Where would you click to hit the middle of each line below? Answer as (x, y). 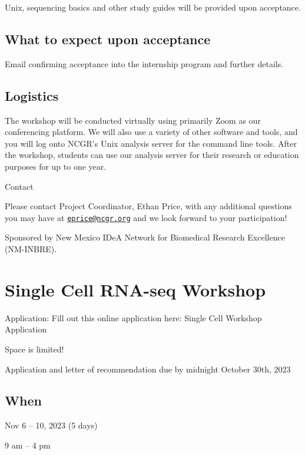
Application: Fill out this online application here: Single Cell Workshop (133, 317)
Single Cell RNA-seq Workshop (135, 289)
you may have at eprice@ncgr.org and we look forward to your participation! (146, 217)
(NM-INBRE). (31, 249)
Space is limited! (34, 349)
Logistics (32, 95)
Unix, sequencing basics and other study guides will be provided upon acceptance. (153, 7)
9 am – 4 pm (28, 445)
